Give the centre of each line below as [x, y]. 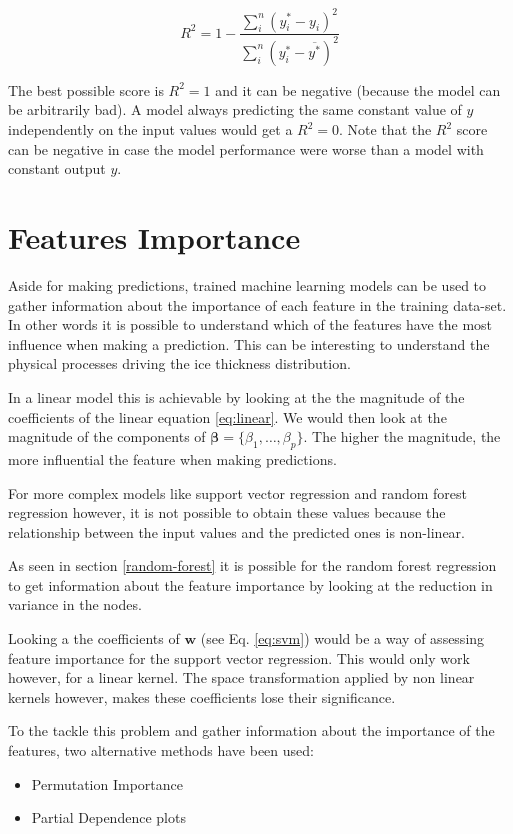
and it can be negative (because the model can [358, 89]
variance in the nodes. [75, 604]
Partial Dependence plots [108, 817]
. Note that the [385, 129]
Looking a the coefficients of [94, 638]
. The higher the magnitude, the [402, 436]
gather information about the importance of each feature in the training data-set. [257, 304]
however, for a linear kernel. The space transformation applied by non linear [241, 677]
